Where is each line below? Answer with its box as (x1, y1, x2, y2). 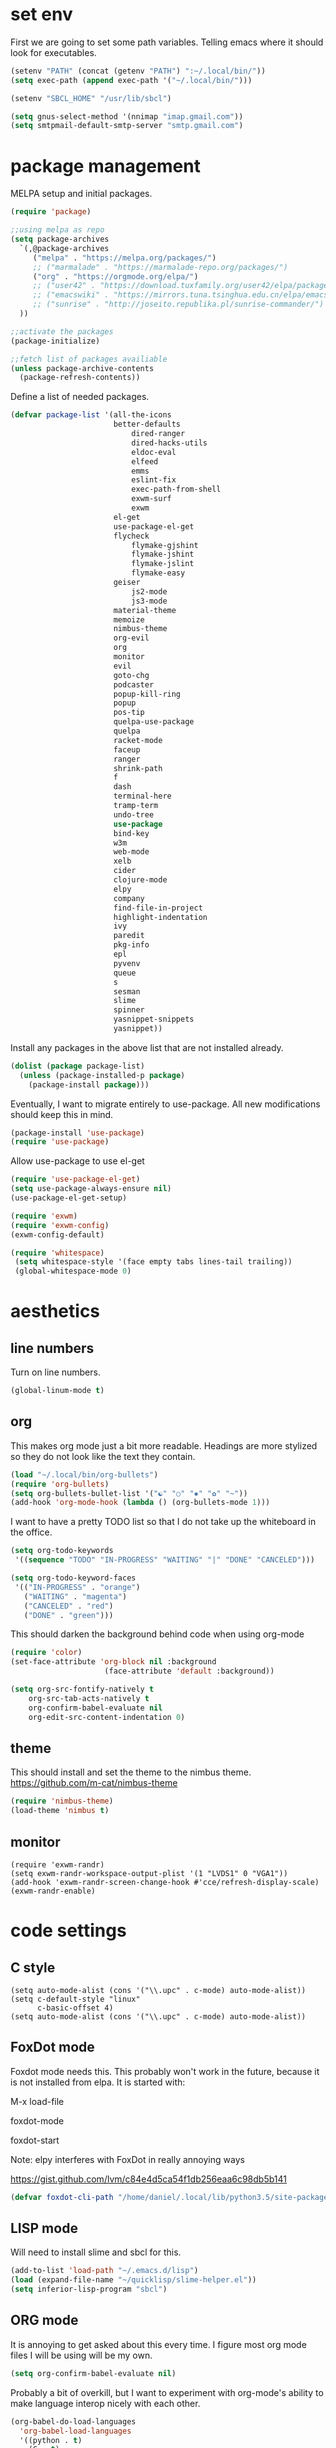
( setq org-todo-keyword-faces (10, 1573, 137, 1583)
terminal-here (113, 791, 172, 802)
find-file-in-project (113, 903, 203, 913)
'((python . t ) (19, 2435, 83, 2445)
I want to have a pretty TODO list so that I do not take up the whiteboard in (10, 1516, 317, 1528)
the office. (10, 1526, 53, 1538)
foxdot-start (10, 2134, 60, 2146)
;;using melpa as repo (10, 225, 105, 235)
